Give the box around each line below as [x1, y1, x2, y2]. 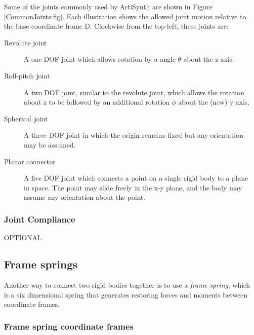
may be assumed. [24, 139, 76, 149]
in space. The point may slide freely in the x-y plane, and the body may [24, 182, 242, 192]
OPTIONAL [4, 232, 42, 243]
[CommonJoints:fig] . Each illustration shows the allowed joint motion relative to [4, 11, 246, 21]
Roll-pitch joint [4, 70, 50, 80]
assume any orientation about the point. [24, 192, 145, 202]
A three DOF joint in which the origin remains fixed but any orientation [24, 130, 243, 140]
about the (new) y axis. [178, 97, 250, 107]
